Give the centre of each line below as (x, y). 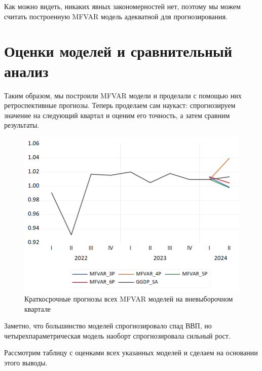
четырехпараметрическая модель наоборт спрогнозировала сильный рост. (117, 335)
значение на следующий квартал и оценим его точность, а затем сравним (117, 115)
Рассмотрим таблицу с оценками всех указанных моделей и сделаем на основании (131, 353)
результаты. (22, 125)
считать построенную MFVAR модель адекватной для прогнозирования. (116, 16)
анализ (26, 71)
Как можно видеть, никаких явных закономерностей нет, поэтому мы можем (122, 6)
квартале (38, 308)
